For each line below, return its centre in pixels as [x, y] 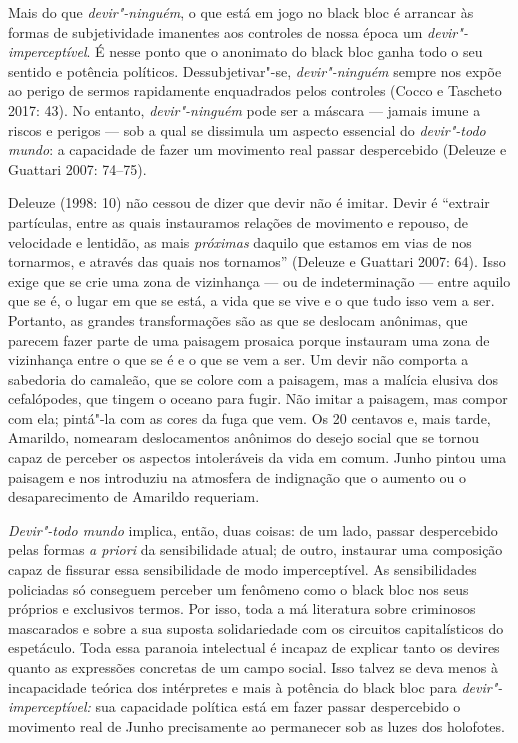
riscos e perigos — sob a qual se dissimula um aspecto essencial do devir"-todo [247, 129]
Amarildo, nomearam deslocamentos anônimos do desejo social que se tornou [244, 437]
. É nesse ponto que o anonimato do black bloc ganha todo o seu [284, 51]
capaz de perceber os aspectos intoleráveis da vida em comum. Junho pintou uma [257, 457]
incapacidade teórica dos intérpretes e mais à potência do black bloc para [232, 686]
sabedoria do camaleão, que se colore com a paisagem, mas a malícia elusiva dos [253, 378]
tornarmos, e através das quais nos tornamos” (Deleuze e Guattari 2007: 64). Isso [257, 261]
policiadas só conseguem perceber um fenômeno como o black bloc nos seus [238, 588]
